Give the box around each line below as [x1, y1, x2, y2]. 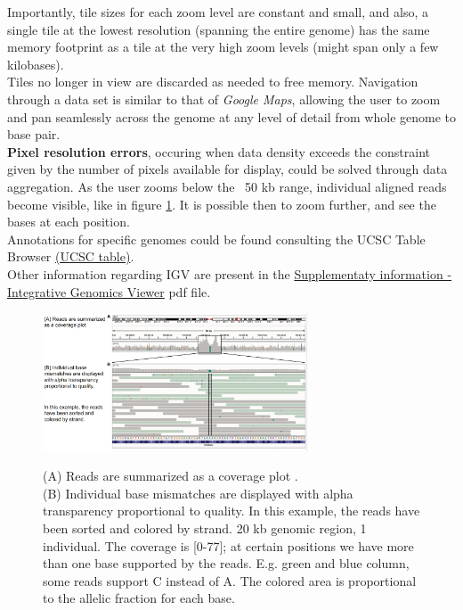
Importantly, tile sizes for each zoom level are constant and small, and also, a [7, 3, 428, 21]
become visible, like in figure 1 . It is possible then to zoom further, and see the [7, 194, 436, 213]
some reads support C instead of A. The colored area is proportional [43, 571, 417, 589]
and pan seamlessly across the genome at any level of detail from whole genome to [7, 107, 456, 126]
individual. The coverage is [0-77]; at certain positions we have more [43, 536, 414, 555]
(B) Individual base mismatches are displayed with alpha [43, 483, 353, 502]
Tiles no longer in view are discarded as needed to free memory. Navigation [7, 72, 418, 91]
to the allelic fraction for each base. [43, 589, 235, 607]
